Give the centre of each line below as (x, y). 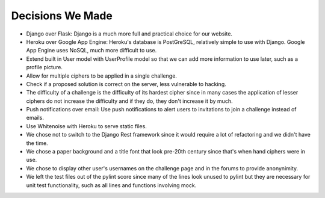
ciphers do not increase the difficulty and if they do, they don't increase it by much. (129, 101)
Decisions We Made (62, 16)
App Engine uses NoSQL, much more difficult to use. (91, 51)
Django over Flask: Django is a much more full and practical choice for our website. (129, 34)
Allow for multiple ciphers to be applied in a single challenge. (102, 76)
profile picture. (45, 67)
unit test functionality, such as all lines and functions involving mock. (111, 185)
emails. (35, 118)
